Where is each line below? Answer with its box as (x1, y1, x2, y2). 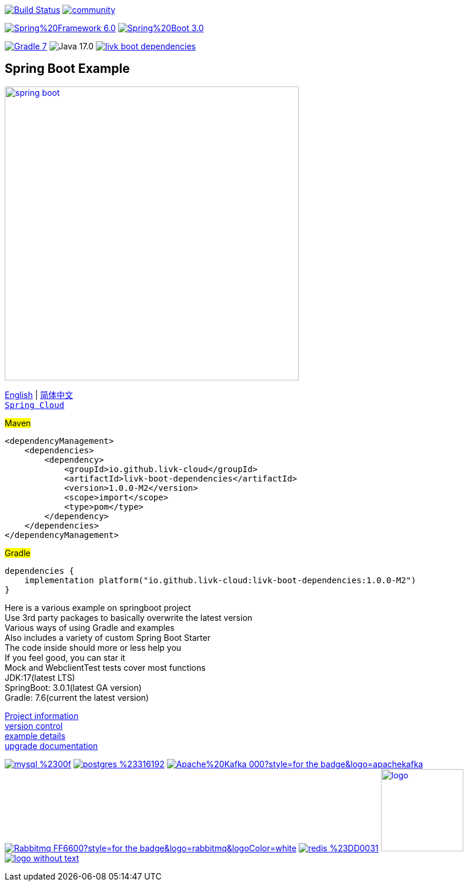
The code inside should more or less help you (5, 642, 182, 653)
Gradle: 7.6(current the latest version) (5, 692, 149, 703)
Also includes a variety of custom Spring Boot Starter (5, 632, 210, 643)
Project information (5, 710, 79, 721)
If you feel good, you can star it (5, 652, 125, 663)
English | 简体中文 (5, 389, 73, 400)
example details (5, 730, 66, 741)
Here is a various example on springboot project (5, 602, 191, 613)
